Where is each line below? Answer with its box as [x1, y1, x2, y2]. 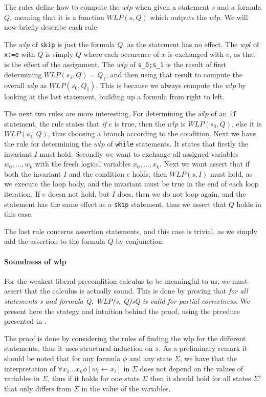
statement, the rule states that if [4, 118, 106, 129]
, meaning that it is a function [10, 11, 104, 22]
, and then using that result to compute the [106, 69, 243, 79]
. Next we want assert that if [159, 158, 250, 169]
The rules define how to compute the [4, 2, 120, 12]
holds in [236, 198, 261, 209]
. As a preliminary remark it [158, 343, 248, 353]
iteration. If [4, 189, 40, 199]
